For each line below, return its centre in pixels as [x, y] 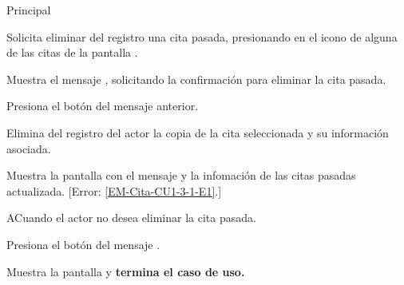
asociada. [29, 148]
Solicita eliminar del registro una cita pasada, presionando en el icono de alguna [202, 36]
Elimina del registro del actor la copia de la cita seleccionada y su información [198, 132]
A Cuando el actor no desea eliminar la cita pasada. [131, 218]
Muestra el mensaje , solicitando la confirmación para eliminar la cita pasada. [196, 79]
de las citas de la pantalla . [72, 52]
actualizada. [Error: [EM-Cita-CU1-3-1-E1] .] [114, 190]
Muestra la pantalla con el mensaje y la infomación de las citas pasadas [181, 175]
